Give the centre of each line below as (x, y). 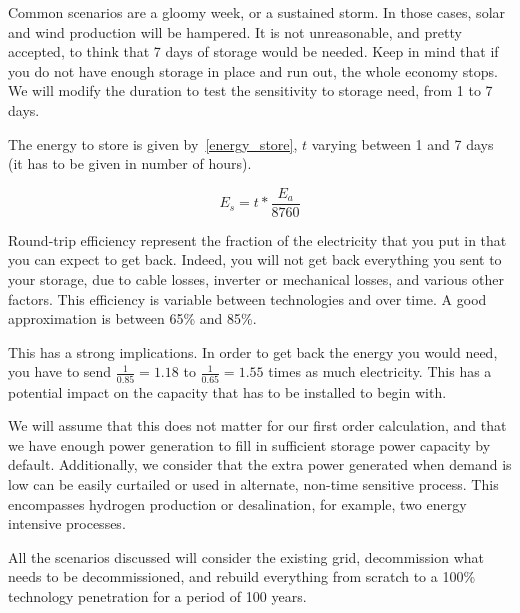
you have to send (60, 371)
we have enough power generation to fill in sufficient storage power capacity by (249, 444)
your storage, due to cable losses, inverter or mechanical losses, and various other (256, 279)
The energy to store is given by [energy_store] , (153, 143)
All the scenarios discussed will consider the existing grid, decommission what (246, 556)
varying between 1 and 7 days (402, 143)
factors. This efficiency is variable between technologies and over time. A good (247, 298)
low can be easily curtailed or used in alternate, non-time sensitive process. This (253, 484)
